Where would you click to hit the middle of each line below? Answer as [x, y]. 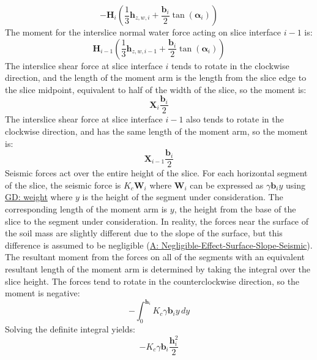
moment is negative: [43, 293]
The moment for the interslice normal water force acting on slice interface [143, 32]
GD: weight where [39, 197]
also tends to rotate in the [235, 119]
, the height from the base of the [235, 209]
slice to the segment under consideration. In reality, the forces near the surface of [157, 221]
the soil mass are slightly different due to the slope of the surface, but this [144, 233]
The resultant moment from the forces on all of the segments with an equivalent [155, 257]
